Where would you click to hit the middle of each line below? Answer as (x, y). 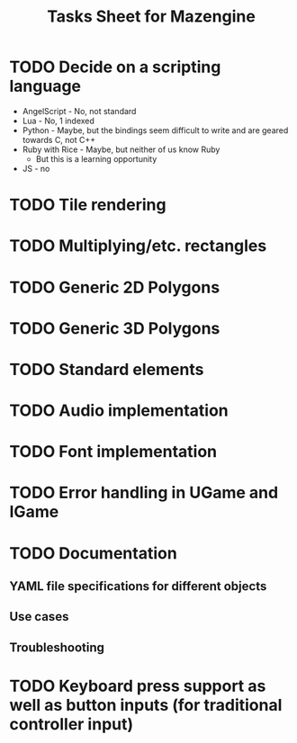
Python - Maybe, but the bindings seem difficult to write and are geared (155, 130)
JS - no (36, 168)
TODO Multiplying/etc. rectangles (138, 246)
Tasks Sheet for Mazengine (151, 17)
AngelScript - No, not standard (79, 111)
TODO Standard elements (107, 369)
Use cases (39, 617)
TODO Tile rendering (88, 205)
